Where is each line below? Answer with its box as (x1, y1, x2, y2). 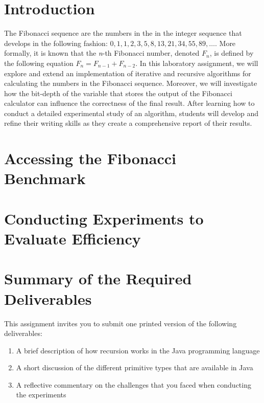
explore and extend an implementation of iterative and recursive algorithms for (4, 68, 251, 78)
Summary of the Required (4, 268, 192, 289)
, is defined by (209, 48, 254, 58)
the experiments (16, 389, 66, 400)
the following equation (4, 57, 74, 68)
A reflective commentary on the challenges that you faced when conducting (16, 379, 251, 390)
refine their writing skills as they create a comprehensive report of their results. (4, 118, 252, 128)
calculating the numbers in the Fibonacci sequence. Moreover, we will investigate (4, 78, 257, 88)
